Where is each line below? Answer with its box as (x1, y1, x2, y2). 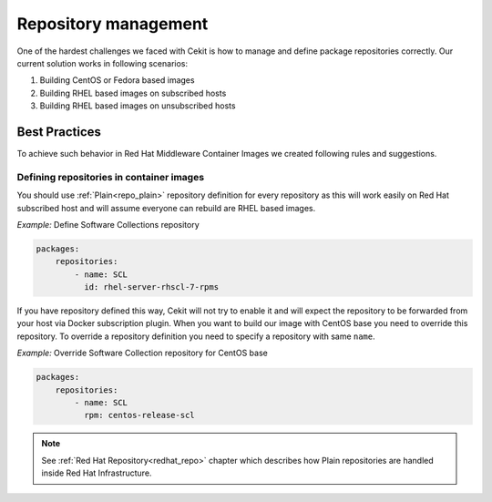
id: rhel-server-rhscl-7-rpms (83, 282, 219, 292)
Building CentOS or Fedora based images (39, 75, 195, 86)
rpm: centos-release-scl (83, 410, 195, 421)
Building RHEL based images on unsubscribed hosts (39, 100, 236, 111)
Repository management (16, 14, 209, 34)
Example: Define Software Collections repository (16, 219, 200, 230)
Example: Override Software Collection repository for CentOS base (16, 347, 268, 359)
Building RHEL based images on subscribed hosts (39, 87, 227, 98)
